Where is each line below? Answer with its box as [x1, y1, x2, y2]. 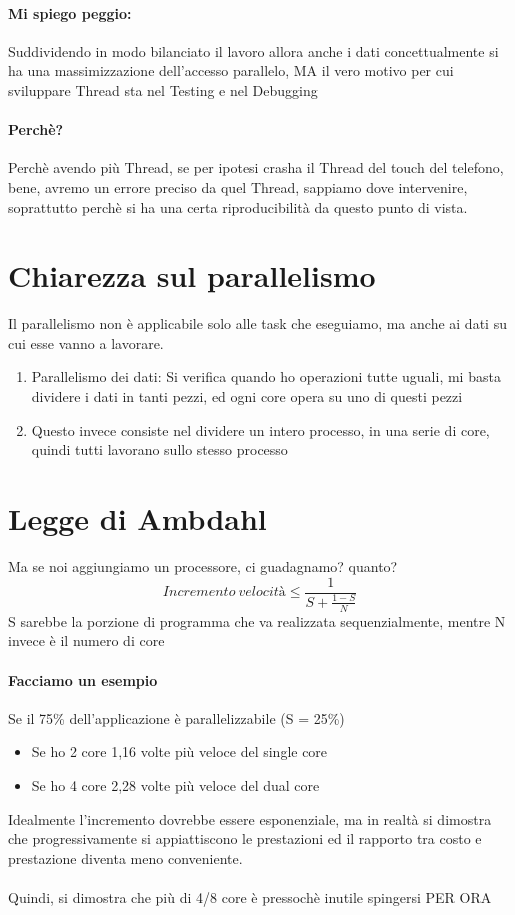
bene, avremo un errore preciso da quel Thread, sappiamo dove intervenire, [8, 176, 468, 197]
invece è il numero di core [8, 630, 165, 651]
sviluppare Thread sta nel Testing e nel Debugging [8, 79, 318, 100]
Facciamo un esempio [8, 669, 158, 690]
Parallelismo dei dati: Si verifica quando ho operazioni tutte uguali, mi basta [31, 366, 501, 387]
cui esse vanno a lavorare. [8, 332, 164, 353]
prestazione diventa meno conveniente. [8, 847, 243, 868]
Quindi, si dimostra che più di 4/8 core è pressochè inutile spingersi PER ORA [8, 886, 492, 907]
